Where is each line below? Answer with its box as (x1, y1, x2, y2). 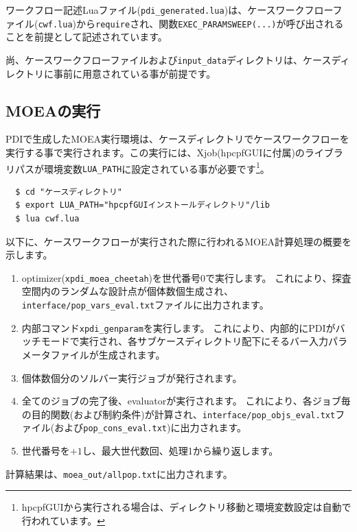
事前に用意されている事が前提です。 (53, 66, 216, 80)
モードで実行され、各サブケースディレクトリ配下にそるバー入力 (41, 334, 328, 348)
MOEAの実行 (5, 99, 101, 121)
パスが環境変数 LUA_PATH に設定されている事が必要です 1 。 (14, 159, 270, 176)
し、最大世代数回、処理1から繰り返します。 (82, 444, 279, 458)
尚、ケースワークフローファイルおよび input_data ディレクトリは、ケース (5, 52, 332, 66)
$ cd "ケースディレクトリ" (15, 186, 123, 197)
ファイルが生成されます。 (50, 347, 165, 361)
